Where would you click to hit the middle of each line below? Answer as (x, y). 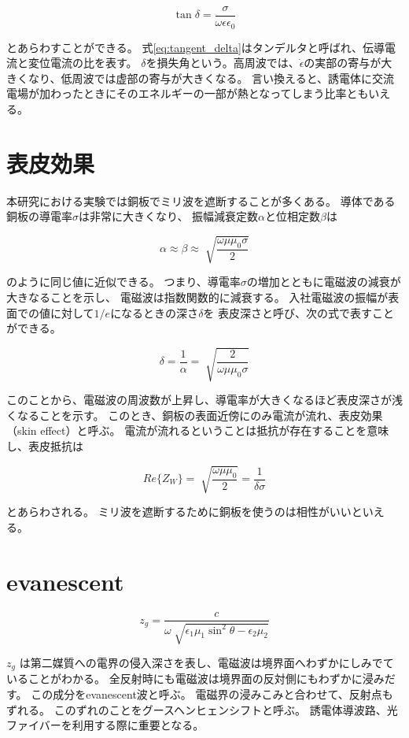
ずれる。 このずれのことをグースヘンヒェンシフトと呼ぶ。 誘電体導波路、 (197, 709)
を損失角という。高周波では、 (223, 63)
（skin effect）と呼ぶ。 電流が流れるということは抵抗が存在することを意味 (198, 430)
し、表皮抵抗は (45, 446)
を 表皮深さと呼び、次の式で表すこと (299, 312)
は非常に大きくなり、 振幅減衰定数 (169, 216)
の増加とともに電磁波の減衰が (324, 282)
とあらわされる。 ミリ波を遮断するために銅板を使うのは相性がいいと (184, 512)
